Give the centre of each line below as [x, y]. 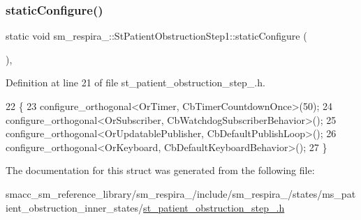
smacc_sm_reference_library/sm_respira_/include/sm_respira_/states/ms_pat [181, 193]
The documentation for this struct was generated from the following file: [160, 170]
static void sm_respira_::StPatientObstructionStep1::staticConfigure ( [156, 36]
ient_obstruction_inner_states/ [75, 207]
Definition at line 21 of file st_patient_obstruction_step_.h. [135, 82]
